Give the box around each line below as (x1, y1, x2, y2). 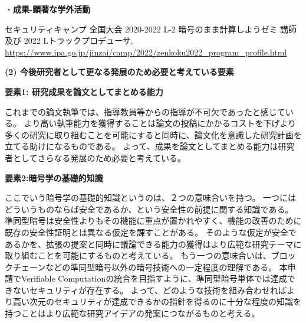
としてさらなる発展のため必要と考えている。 (12, 151, 186, 164)
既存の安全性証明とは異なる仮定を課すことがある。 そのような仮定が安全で (5, 226, 297, 238)
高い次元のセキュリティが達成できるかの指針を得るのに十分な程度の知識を (12, 295, 301, 308)
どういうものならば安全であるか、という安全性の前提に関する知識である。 (5, 203, 294, 215)
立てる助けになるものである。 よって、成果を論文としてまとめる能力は (5, 140, 278, 152)
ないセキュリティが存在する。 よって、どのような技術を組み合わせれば (12, 283, 287, 296)
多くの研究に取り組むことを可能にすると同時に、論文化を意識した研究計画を (5, 128, 302, 141)
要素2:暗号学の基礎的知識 (5, 171, 103, 184)
